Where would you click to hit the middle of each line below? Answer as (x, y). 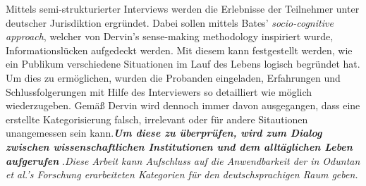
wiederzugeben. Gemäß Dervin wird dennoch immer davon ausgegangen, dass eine (183, 105)
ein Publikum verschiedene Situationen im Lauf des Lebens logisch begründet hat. (183, 64)
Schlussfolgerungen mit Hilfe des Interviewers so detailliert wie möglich (159, 91)
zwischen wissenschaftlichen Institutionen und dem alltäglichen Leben (179, 146)
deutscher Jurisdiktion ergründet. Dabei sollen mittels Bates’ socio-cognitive (170, 22)
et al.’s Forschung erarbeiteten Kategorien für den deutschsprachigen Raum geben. (182, 174)
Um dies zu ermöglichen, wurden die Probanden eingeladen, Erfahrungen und (173, 77)
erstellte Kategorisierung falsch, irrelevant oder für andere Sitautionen (157, 119)
